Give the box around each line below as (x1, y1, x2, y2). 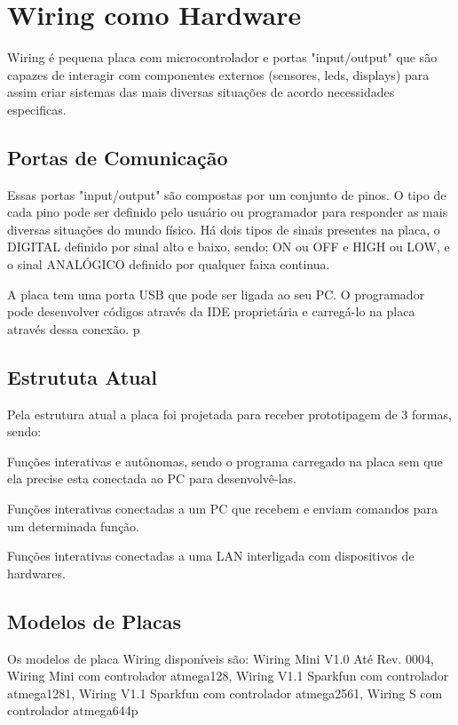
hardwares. (7, 563, 66, 582)
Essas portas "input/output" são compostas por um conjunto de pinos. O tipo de (7, 185, 446, 203)
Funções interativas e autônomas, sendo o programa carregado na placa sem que (7, 451, 443, 470)
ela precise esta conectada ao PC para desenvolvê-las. (7, 469, 297, 488)
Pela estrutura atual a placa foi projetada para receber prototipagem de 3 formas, (7, 404, 452, 423)
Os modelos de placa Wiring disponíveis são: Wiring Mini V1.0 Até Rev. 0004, (7, 649, 434, 667)
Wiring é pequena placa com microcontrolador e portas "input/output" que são (7, 48, 438, 67)
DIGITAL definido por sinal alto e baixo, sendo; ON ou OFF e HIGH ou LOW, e (7, 237, 450, 256)
